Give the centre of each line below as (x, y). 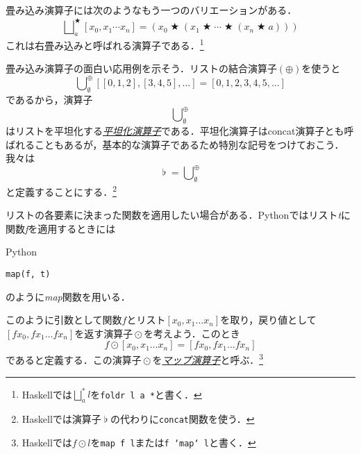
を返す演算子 (104, 333)
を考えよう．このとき (192, 333)
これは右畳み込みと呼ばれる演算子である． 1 (105, 44)
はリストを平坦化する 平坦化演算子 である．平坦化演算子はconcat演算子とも (175, 130)
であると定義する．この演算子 (74, 360)
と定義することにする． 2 (61, 191)
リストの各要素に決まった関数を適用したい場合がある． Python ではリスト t (174, 215)
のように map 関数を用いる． (68, 296)
